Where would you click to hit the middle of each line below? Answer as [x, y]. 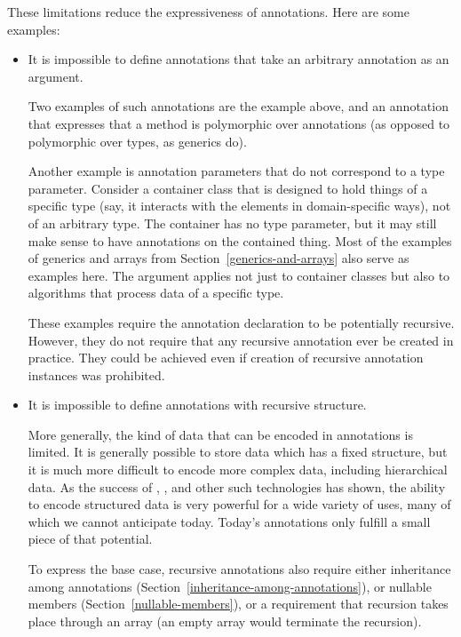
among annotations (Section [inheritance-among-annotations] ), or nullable [230, 586]
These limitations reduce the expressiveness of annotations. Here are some [208, 12]
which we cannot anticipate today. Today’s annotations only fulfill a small [229, 521]
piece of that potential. [90, 539]
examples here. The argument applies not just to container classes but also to [239, 275]
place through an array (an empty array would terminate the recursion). [225, 621]
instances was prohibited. [96, 374]
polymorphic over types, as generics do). [137, 141]
